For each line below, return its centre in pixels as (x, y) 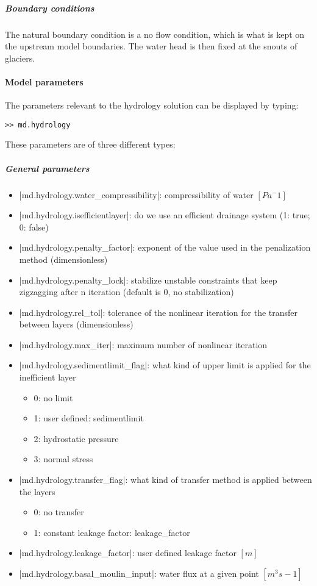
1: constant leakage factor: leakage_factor (112, 532)
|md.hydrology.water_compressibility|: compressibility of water (136, 194)
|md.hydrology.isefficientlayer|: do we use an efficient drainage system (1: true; (165, 215)
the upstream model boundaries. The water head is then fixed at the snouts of (151, 46)
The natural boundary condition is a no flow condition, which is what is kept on (155, 34)
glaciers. (20, 58)
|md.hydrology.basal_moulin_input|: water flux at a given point (139, 573)
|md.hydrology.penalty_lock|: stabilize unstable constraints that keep (148, 280)
